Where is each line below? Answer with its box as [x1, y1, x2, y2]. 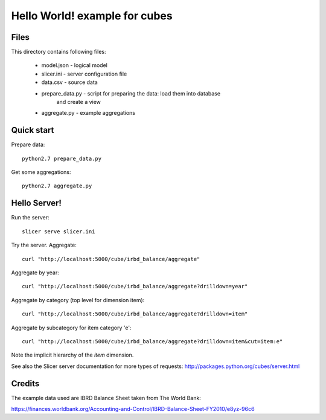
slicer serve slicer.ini [22, 228, 95, 235]
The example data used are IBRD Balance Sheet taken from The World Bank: [11, 394, 202, 401]
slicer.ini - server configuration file [41, 70, 127, 77]
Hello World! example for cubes [11, 9, 173, 22]
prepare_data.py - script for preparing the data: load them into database [41, 89, 220, 97]
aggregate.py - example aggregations [41, 109, 136, 117]
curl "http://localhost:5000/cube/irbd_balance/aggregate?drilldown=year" [22, 283, 248, 290]
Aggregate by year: [11, 269, 60, 276]
